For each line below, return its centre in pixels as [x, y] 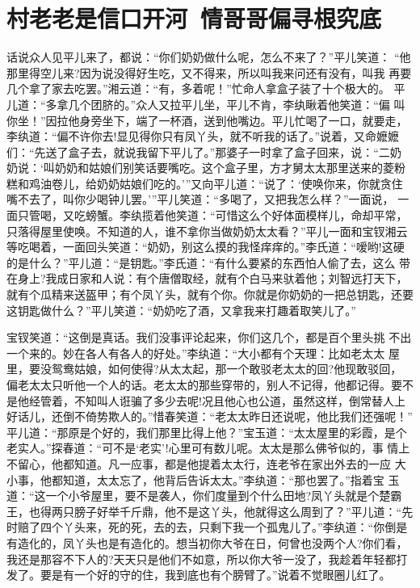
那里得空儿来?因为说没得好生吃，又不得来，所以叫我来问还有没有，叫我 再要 [209, 72]
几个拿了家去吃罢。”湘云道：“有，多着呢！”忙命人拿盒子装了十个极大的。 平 [206, 88]
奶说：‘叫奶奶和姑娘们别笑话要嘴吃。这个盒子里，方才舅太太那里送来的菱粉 [206, 168]
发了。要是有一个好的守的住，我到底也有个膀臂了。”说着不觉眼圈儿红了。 [199, 575]
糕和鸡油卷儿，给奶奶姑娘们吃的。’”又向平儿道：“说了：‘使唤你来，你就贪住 [205, 183]
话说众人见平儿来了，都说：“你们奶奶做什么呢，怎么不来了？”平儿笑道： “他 [209, 57]
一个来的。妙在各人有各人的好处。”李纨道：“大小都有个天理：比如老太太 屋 [203, 353]
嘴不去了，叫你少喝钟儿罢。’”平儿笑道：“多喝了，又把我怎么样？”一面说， [200, 199]
